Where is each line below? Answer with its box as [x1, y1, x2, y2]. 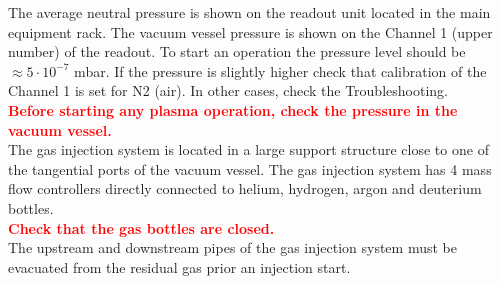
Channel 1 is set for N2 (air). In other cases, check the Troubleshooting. [8, 80, 448, 101]
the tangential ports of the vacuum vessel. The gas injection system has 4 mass [8, 158, 492, 179]
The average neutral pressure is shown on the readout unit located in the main [8, 2, 491, 22]
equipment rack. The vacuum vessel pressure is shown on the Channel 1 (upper [8, 21, 493, 42]
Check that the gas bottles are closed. [8, 217, 275, 238]
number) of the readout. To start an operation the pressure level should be [8, 41, 466, 62]
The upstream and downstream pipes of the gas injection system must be [8, 237, 457, 258]
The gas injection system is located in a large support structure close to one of [8, 139, 489, 160]
